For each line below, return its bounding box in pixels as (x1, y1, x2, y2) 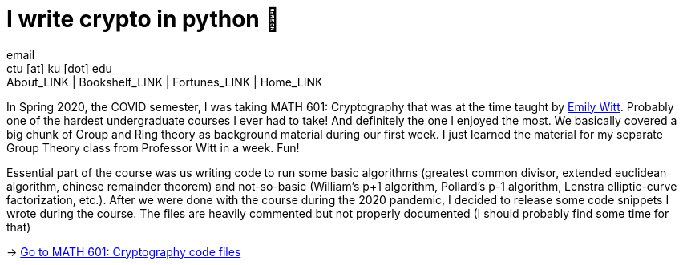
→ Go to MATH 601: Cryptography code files (6, 244, 241, 259)
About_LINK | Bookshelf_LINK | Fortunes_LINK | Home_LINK (6, 74, 323, 89)
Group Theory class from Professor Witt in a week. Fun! (6, 140, 300, 155)
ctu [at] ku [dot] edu (6, 61, 112, 75)
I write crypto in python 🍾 (6, 6, 280, 33)
